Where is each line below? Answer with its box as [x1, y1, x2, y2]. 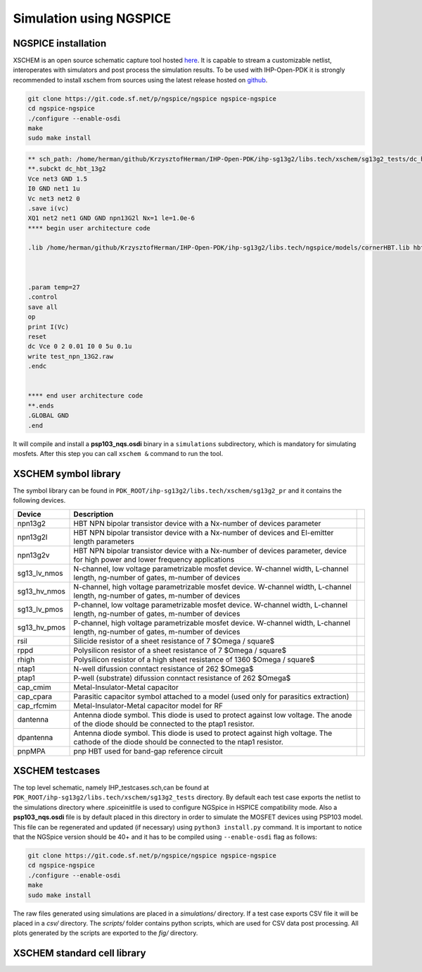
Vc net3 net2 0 [27, 195, 80, 202]
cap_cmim [17, 682, 52, 692]
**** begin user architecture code [27, 224, 151, 232]
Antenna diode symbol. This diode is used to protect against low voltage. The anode [73, 710, 352, 720]
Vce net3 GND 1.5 [27, 175, 88, 183]
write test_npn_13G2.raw [27, 352, 114, 360]
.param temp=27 [27, 283, 80, 292]
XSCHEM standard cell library [13, 947, 146, 959]
